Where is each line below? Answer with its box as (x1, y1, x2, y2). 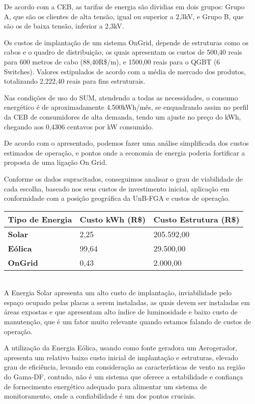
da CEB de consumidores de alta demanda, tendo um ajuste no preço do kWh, (4, 111, 241, 122)
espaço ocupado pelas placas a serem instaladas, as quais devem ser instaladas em (4, 297, 250, 307)
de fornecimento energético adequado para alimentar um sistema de (4, 381, 207, 391)
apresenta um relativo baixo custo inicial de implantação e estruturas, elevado (4, 352, 238, 362)
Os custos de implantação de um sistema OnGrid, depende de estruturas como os (4, 37, 249, 47)
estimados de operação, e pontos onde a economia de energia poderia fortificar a (4, 147, 245, 157)
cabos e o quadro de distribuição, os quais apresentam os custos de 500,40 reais (4, 47, 242, 57)
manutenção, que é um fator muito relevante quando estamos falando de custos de (4, 316, 251, 327)
